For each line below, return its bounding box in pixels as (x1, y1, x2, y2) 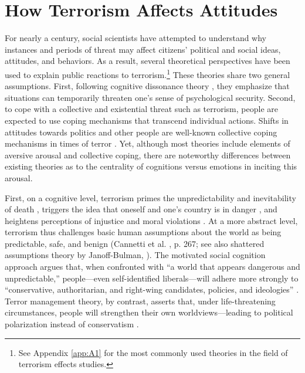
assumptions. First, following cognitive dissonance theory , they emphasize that (5, 80, 290, 92)
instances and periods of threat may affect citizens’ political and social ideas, (5, 43, 281, 55)
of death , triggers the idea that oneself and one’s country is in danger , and (5, 203, 277, 215)
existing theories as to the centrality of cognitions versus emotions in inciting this (5, 160, 297, 172)
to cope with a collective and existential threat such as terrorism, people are (5, 103, 278, 115)
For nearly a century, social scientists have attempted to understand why (5, 32, 267, 44)
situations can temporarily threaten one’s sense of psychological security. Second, (5, 91, 296, 103)
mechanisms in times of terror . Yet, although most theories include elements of (5, 137, 290, 150)
